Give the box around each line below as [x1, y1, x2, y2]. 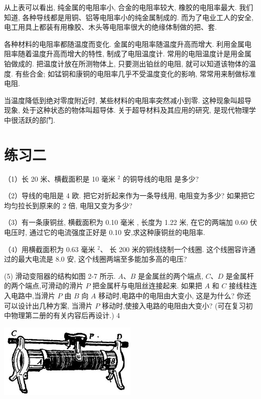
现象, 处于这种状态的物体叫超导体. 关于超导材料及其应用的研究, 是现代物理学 [4, 105, 256, 115]
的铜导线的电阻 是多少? [122, 173, 199, 184]
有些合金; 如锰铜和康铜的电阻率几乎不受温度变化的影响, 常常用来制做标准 [15, 68, 256, 78]
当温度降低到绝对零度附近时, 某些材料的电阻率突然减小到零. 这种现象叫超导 [4, 95, 252, 105]
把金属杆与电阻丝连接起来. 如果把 [92, 280, 202, 291]
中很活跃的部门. [4, 114, 55, 125]
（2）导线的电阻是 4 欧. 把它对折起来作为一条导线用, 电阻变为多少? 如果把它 [4, 190, 255, 201]
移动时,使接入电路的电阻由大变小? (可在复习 [101, 300, 246, 310]
